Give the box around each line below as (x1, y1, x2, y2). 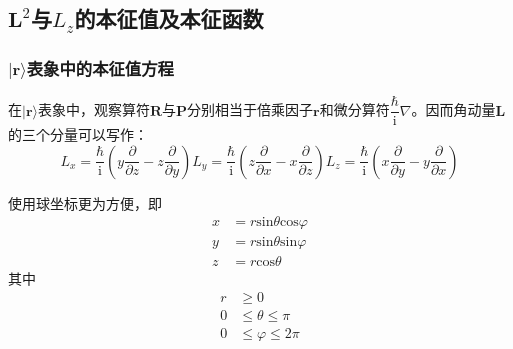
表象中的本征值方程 (26, 55, 174, 80)
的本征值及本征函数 (74, 3, 264, 34)
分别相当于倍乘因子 (187, 99, 314, 120)
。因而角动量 (411, 99, 496, 120)
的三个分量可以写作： (8, 124, 148, 145)
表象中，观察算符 (38, 99, 150, 120)
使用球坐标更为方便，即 (8, 192, 162, 213)
